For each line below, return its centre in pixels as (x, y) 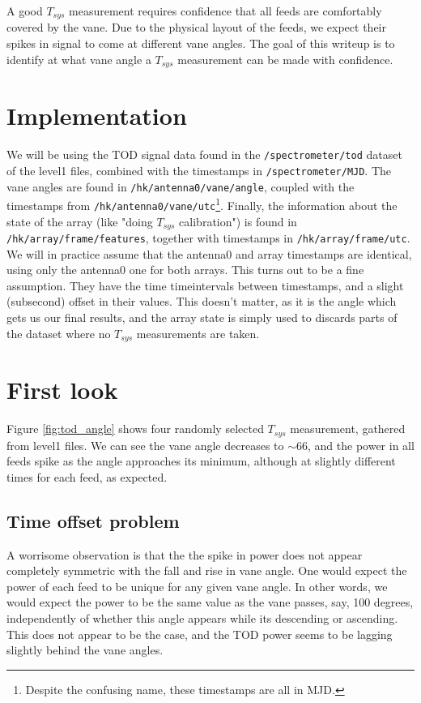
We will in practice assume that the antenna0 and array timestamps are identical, (209, 253)
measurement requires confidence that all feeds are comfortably (225, 11)
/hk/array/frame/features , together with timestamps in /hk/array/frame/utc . (208, 237)
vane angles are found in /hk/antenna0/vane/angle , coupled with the (181, 186)
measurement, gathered (348, 429)
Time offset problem (93, 520)
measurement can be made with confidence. (285, 59)
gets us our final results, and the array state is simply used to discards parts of (202, 317)
